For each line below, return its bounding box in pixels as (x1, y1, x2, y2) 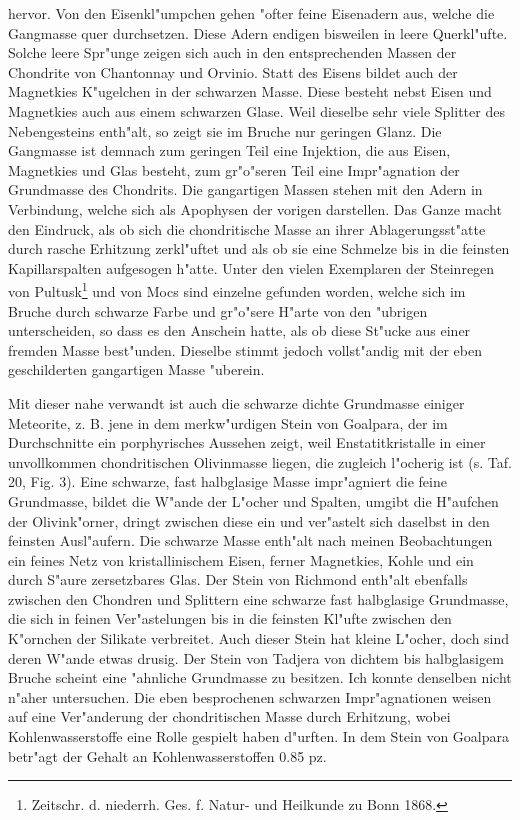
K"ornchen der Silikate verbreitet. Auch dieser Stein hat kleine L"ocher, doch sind (8, 628, 510, 649)
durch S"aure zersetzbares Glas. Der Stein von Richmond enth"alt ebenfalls (8, 569, 468, 590)
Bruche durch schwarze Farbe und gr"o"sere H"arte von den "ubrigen (8, 300, 428, 321)
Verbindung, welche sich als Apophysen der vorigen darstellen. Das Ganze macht (8, 198, 502, 219)
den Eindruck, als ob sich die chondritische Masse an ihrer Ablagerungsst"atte (8, 218, 486, 239)
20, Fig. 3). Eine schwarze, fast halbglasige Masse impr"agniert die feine (8, 471, 447, 492)
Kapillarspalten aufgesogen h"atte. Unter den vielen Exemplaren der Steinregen (8, 257, 495, 278)
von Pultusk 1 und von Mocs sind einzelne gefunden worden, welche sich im (8, 278, 466, 301)
